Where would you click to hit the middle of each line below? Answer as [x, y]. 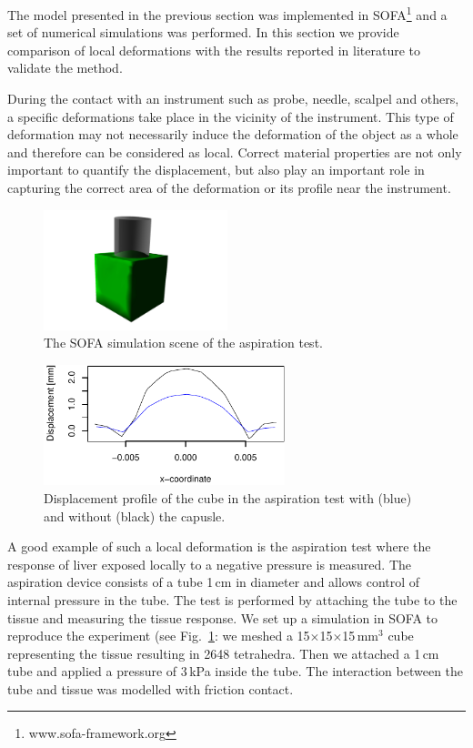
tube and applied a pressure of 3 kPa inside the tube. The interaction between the [236, 671]
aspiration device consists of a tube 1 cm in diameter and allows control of [214, 582]
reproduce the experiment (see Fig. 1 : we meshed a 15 [159, 636]
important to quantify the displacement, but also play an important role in [216, 170]
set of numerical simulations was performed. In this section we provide [203, 32]
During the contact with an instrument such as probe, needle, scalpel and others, [233, 99]
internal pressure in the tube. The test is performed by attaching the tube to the [232, 599]
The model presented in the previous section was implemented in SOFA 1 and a [227, 13]
